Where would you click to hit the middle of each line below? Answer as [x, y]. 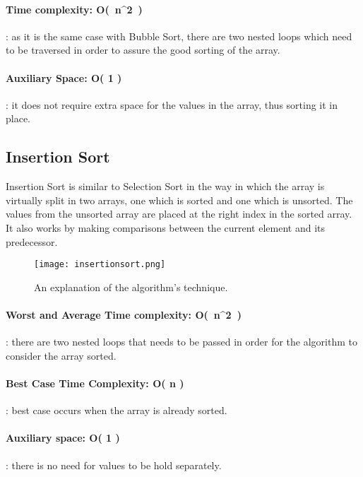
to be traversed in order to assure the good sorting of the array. [143, 50]
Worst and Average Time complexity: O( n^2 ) [124, 314]
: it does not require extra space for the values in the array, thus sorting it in [172, 104]
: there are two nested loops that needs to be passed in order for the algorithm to [181, 342]
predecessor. [32, 241]
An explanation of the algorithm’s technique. [131, 287]
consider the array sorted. [61, 355]
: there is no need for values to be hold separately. [114, 465]
